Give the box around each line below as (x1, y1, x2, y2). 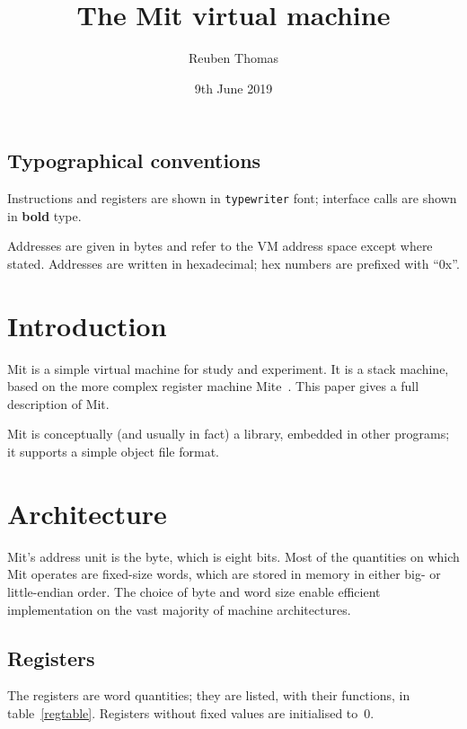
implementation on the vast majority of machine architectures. (7, 600, 351, 618)
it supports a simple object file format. (7, 442, 219, 461)
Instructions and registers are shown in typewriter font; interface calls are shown (7, 189, 457, 208)
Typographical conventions (7, 147, 261, 174)
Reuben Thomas (188, 49, 279, 67)
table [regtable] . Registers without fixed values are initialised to (7, 703, 358, 722)
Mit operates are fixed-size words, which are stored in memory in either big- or (7, 565, 441, 583)
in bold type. (7, 206, 82, 225)
